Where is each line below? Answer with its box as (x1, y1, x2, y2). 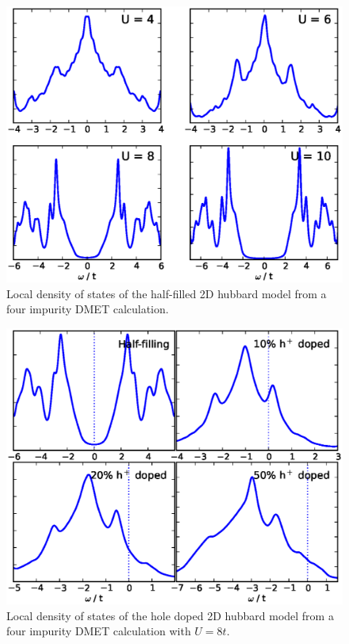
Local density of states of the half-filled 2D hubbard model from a (6, 285, 327, 301)
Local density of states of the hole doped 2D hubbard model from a (6, 607, 334, 623)
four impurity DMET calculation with (6, 623, 191, 639)
